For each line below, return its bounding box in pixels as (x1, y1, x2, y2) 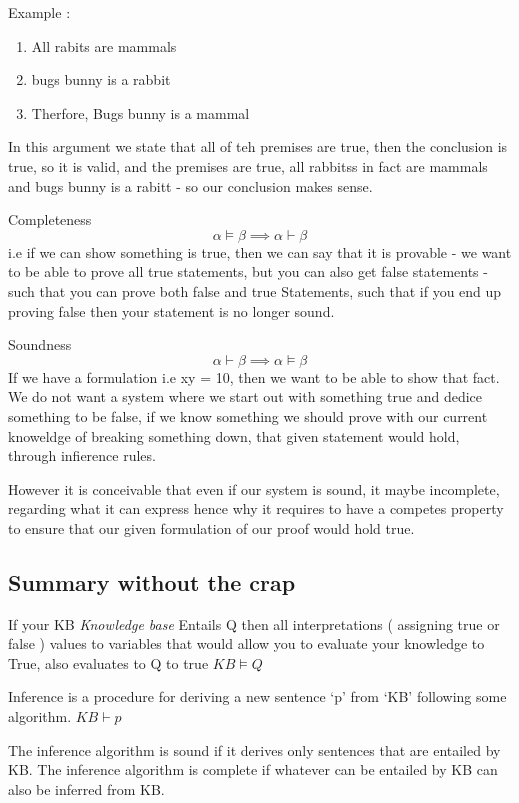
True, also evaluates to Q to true (8, 652, 209, 673)
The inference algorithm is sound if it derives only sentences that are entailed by (8, 739, 501, 760)
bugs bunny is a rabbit (31, 69, 171, 90)
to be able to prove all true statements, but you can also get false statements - (8, 261, 488, 282)
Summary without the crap (8, 566, 296, 597)
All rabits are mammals (31, 35, 177, 56)
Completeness (8, 209, 92, 230)
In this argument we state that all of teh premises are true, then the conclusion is (8, 136, 508, 157)
